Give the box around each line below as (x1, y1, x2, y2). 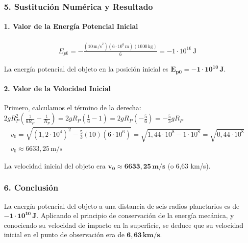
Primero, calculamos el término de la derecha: (4, 102, 142, 112)
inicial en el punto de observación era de (4, 229, 124, 240)
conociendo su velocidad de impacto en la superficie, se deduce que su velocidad (4, 219, 244, 230)
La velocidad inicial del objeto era (4, 160, 106, 170)
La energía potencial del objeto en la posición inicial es (4, 64, 169, 74)
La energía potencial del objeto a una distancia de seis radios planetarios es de (4, 200, 240, 211)
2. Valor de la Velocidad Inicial (4, 83, 111, 94)
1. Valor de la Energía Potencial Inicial (4, 21, 138, 31)
